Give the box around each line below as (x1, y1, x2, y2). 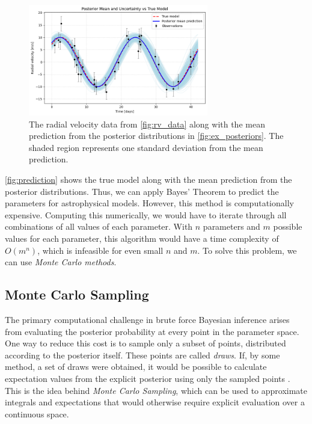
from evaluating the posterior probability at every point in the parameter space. (5, 325, 299, 337)
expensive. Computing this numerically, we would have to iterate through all (5, 208, 287, 221)
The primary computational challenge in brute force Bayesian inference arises (5, 313, 290, 325)
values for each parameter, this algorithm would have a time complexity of (5, 232, 279, 245)
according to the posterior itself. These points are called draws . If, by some (5, 348, 280, 361)
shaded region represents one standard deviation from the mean (29, 141, 263, 153)
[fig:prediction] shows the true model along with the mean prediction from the (5, 173, 292, 186)
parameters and (203, 220, 260, 233)
